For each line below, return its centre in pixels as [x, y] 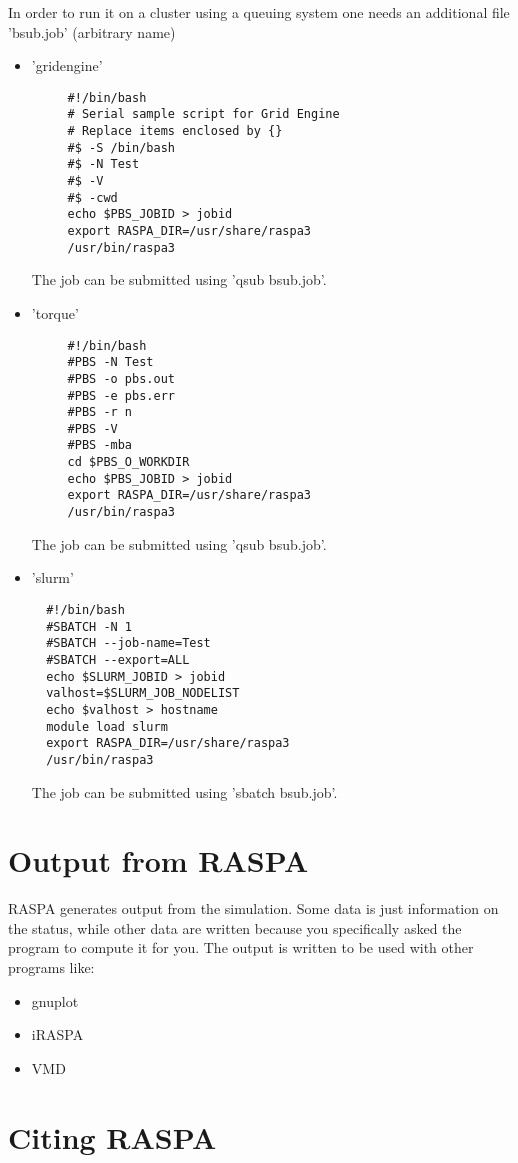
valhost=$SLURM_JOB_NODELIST [143, 693]
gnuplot [55, 1000]
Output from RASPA [158, 860]
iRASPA [57, 1034]
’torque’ [55, 312]
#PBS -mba [100, 445]
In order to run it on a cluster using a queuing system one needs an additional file [259, 12]
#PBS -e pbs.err [121, 395]
